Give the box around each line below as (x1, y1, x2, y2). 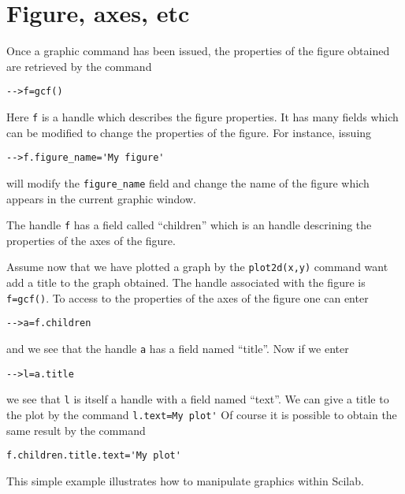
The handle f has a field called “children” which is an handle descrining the (6, 217, 372, 233)
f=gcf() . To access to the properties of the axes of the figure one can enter (6, 289, 369, 306)
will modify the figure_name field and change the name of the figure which (6, 174, 370, 191)
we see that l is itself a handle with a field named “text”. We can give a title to (6, 391, 389, 407)
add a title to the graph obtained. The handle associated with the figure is (6, 274, 366, 291)
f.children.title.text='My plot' (6, 450, 181, 462)
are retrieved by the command (6, 58, 152, 74)
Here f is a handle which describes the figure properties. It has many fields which (6, 108, 399, 124)
